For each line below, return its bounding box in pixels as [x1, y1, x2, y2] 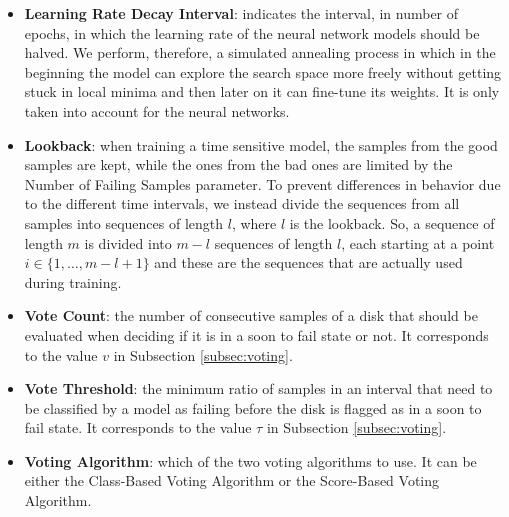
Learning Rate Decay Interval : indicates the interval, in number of [24, 3, 459, 23]
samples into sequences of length [24, 212, 224, 233]
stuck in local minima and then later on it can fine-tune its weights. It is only [24, 81, 500, 102]
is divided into [84, 232, 172, 253]
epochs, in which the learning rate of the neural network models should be [24, 22, 480, 43]
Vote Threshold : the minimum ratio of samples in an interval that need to [24, 378, 493, 399]
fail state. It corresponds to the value [24, 417, 252, 438]
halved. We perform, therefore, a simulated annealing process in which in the [24, 42, 496, 63]
